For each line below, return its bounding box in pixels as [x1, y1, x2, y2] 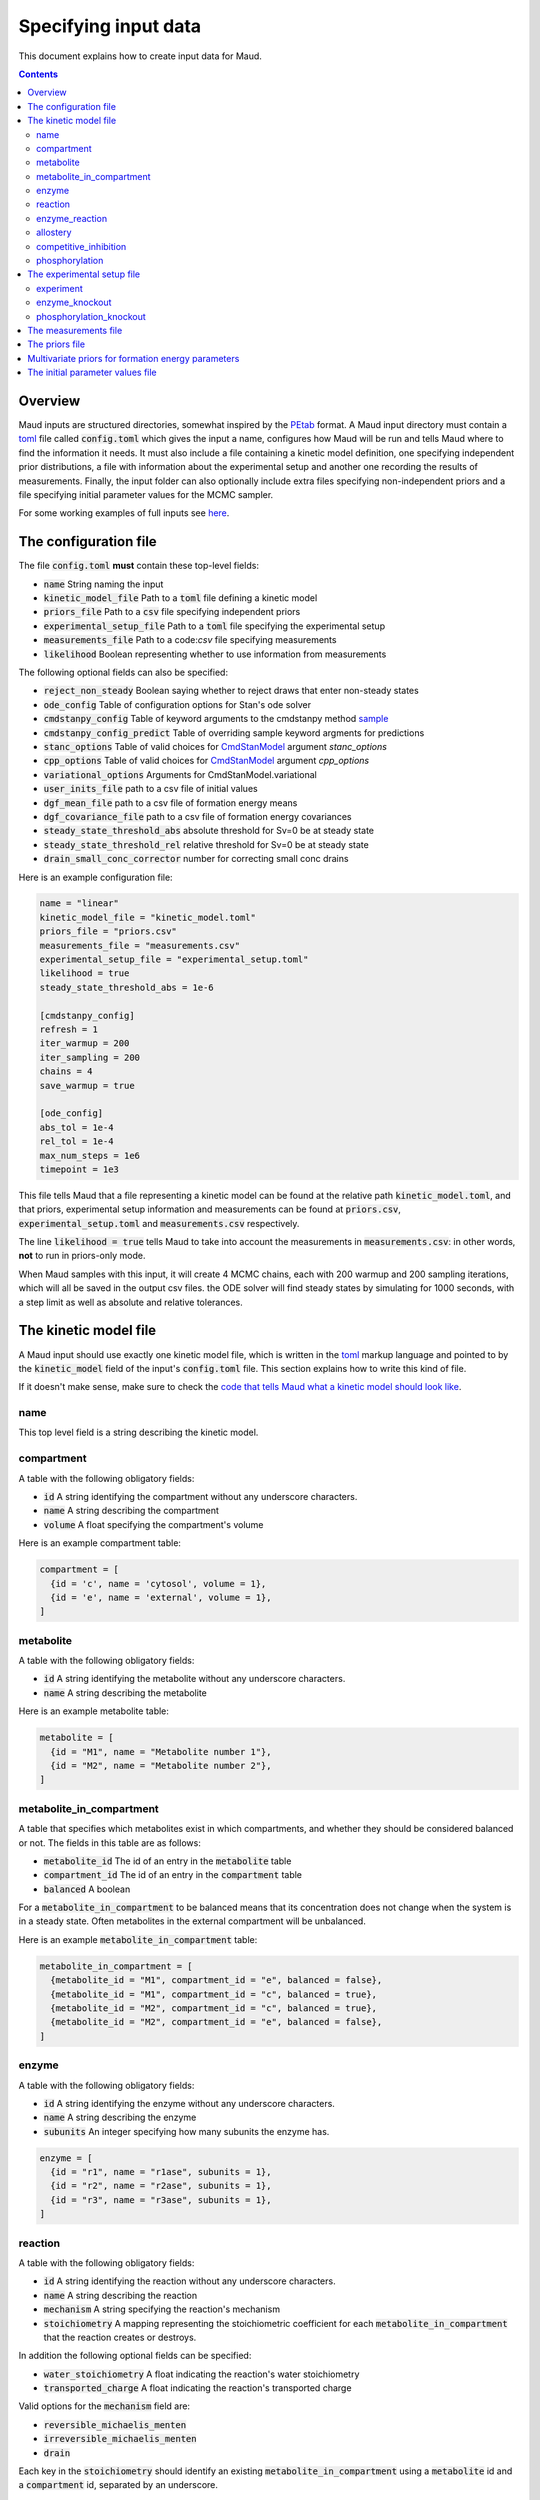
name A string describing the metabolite [43, 1686, 207, 1699]
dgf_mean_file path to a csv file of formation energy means [43, 796, 298, 809]
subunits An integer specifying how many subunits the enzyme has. [43, 2125, 330, 2137]
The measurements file [27, 324, 123, 336]
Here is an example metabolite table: [18, 1705, 170, 1717]
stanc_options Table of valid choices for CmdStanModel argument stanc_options [43, 740, 387, 752]
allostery [36, 226, 72, 239]
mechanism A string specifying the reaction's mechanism [43, 2303, 280, 2315]
